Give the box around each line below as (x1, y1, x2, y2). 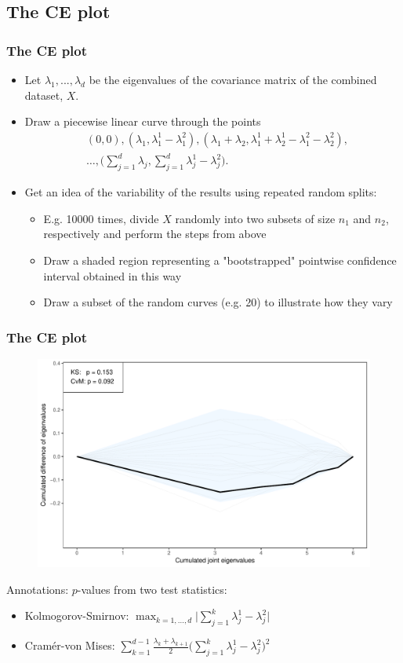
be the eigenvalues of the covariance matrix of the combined (89, 71, 377, 87)
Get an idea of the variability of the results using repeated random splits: (24, 184, 377, 200)
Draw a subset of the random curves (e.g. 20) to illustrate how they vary (43, 294, 393, 310)
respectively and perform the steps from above (43, 225, 267, 242)
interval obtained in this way (43, 267, 182, 284)
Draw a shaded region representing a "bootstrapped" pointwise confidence (43, 251, 397, 268)
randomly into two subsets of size (175, 210, 336, 226)
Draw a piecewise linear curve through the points (24, 113, 261, 130)
